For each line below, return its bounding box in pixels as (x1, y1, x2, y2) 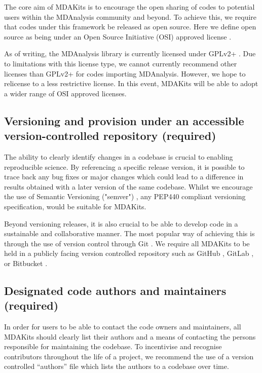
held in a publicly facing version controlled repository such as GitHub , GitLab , (4, 248, 254, 258)
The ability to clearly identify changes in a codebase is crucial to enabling (4, 151, 233, 162)
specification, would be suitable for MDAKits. (4, 201, 146, 211)
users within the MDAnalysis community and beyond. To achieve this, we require (4, 11, 257, 22)
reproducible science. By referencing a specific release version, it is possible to (4, 161, 245, 172)
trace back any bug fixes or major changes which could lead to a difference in (4, 171, 244, 182)
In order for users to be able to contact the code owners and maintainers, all (4, 321, 241, 332)
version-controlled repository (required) (4, 128, 216, 143)
